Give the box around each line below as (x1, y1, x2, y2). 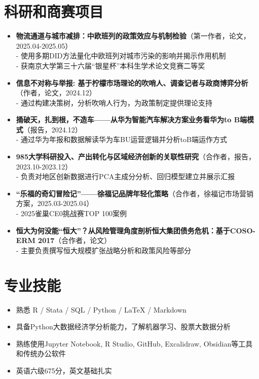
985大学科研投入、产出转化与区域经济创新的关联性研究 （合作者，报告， (16, 151, 255, 162)
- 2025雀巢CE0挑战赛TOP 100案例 (16, 208, 127, 219)
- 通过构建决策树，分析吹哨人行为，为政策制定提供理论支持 (16, 97, 213, 108)
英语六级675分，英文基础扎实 (16, 365, 112, 375)
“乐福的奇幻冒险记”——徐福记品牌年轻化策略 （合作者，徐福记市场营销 (16, 188, 253, 198)
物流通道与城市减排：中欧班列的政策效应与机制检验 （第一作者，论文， (16, 30, 250, 41)
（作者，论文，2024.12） (16, 87, 96, 98)
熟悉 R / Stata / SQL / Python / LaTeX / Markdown (16, 304, 187, 315)
